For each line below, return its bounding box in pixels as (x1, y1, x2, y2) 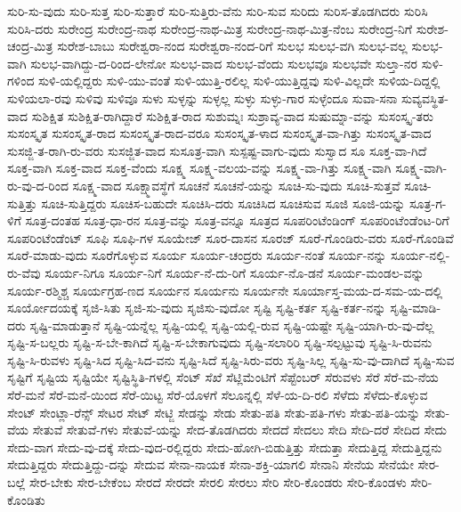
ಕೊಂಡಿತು (7, 490, 45, 508)
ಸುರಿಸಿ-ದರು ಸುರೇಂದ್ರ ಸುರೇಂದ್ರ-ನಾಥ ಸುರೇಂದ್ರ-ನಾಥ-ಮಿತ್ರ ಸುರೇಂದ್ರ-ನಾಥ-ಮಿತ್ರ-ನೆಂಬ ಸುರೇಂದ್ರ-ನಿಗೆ (7, 19, 412, 37)
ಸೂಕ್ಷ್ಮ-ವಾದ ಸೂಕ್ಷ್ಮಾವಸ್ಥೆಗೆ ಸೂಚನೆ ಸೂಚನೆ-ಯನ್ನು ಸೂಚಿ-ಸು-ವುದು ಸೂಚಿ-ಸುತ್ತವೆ (72, 175, 400, 194)
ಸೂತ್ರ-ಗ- (409, 193, 447, 212)
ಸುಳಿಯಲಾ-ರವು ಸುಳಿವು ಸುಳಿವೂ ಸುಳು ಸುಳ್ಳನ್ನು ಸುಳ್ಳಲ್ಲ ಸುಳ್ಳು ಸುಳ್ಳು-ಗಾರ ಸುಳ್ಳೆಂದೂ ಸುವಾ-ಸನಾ (7, 88, 398, 107)
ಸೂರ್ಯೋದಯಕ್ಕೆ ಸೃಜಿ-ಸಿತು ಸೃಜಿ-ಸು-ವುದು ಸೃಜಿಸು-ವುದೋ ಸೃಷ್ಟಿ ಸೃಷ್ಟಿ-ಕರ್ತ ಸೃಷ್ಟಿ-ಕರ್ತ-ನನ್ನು (7, 298, 386, 317)
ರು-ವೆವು (7, 263, 41, 281)
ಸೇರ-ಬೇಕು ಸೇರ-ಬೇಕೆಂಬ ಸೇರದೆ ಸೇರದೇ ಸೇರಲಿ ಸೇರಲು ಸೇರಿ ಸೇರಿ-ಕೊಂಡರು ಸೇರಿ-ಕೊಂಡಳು (28, 473, 407, 492)
